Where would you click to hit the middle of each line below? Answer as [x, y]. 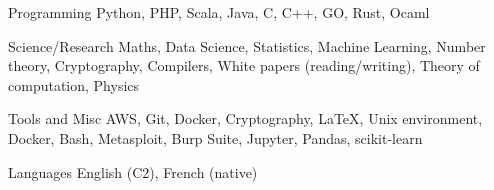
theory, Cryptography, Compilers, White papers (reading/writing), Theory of [244, 65]
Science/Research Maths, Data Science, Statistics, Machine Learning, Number [247, 45]
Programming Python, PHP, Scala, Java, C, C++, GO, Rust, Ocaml [219, 12]
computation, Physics [74, 84]
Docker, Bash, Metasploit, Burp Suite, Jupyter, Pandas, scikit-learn [215, 137]
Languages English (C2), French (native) [133, 171]
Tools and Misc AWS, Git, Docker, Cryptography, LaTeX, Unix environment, [245, 118]
